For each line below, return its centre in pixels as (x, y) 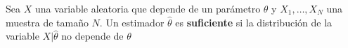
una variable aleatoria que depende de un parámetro (148, 8)
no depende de (92, 36)
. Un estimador (132, 22)
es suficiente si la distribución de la (254, 22)
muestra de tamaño (47, 22)
